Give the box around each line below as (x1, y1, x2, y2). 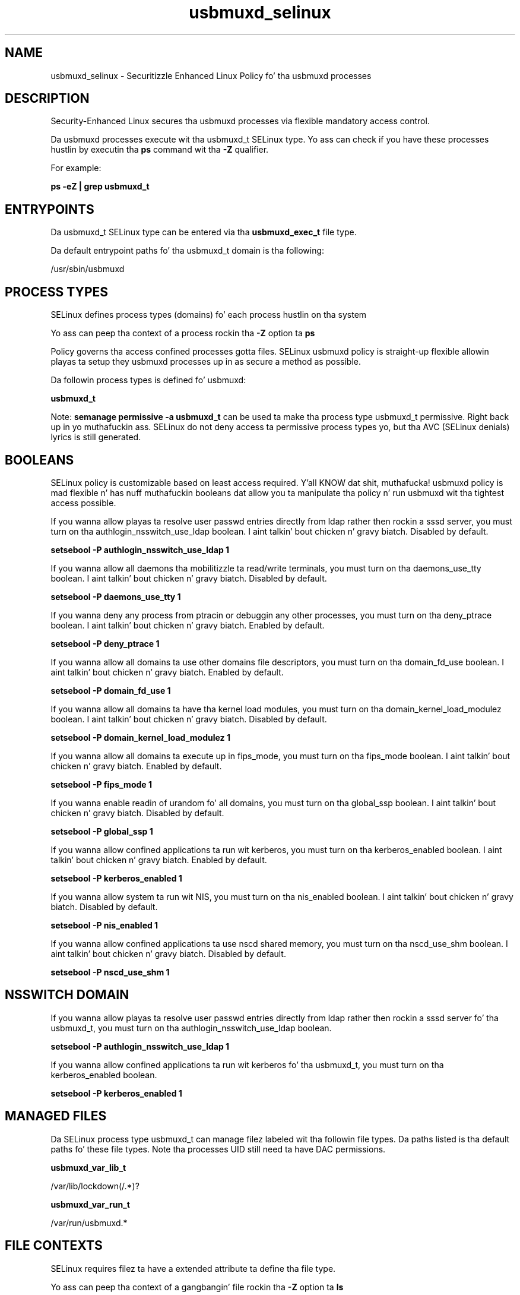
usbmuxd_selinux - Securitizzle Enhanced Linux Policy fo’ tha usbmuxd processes (50, 70, 372, 81)
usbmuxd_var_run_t (50, 1199, 130, 1209)
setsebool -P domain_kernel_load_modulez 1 (50, 732, 230, 743)
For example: (50, 163, 102, 173)
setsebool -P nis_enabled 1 (50, 920, 158, 930)
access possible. (50, 497, 116, 508)
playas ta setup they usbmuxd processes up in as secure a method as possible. (50, 356, 361, 367)
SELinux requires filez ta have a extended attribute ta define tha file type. (50, 1263, 336, 1274)
